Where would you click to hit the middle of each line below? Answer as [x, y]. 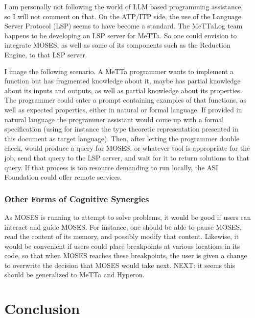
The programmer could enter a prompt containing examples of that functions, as [125, 100]
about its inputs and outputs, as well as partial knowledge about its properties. [123, 90]
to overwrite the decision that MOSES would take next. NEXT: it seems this [120, 265]
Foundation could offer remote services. [63, 177]
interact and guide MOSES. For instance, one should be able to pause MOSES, [123, 226]
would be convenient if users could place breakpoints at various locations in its [122, 246]
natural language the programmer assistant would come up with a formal [114, 119]
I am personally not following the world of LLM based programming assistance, [124, 6]
